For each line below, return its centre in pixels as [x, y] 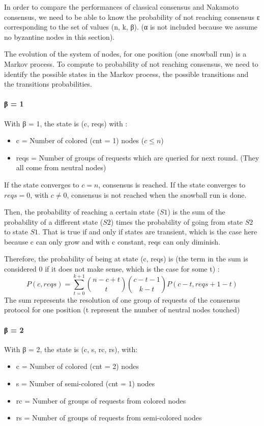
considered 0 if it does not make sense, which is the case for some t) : [112, 269]
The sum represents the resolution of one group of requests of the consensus [122, 299]
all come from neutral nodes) [61, 167]
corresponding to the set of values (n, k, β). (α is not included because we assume [131, 27]
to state [16, 232]
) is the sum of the [196, 212]
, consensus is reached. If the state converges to [172, 184]
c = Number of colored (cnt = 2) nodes [78, 366]
